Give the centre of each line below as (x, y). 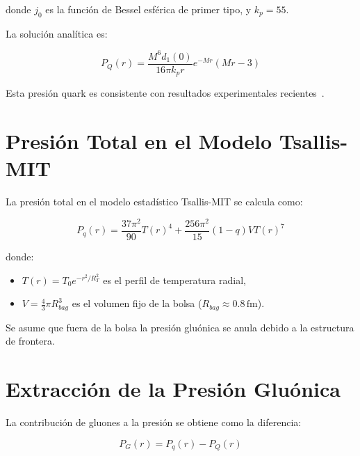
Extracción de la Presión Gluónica (173, 389)
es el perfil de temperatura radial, (174, 280)
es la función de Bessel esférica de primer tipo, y (148, 9)
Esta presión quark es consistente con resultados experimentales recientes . (165, 93)
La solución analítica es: (57, 33)
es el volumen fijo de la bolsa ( (137, 303)
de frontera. (30, 341)
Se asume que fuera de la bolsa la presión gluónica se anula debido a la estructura (180, 327)
